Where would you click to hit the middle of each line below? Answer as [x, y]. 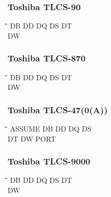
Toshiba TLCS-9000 [49, 161]
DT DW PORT [32, 138]
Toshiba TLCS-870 [47, 58]
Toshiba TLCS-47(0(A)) [58, 109]
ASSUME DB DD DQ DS [51, 129]
